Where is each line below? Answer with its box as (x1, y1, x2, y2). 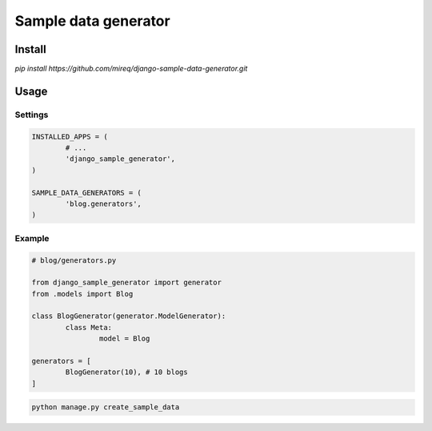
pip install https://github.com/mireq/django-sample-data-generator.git (14, 64, 248, 74)
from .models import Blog (31, 289, 134, 298)
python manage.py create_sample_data (31, 403, 180, 412)
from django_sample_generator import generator (31, 278, 222, 288)
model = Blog (98, 334, 150, 344)
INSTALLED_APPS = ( (31, 132, 108, 141)
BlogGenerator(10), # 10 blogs (65, 368, 188, 377)
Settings (14, 109, 49, 120)
